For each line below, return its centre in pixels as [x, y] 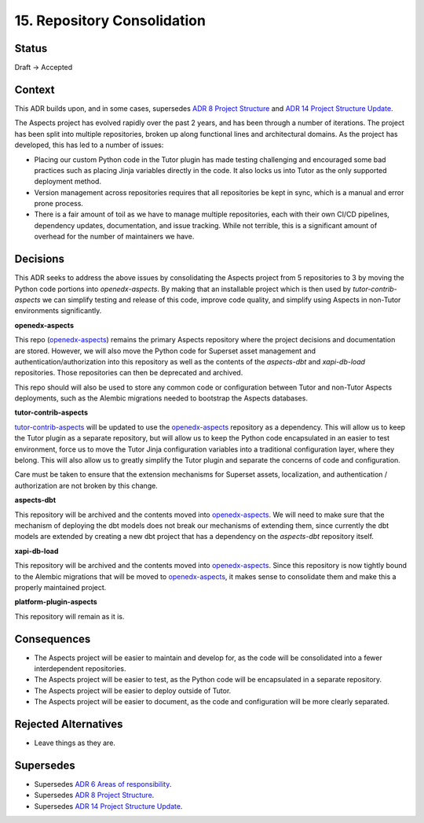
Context [35, 89]
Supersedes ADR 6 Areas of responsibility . [103, 784]
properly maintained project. [60, 587]
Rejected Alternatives [69, 724]
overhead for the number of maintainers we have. [114, 237]
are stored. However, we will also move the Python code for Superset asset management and [165, 351]
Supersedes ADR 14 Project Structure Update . [108, 806]
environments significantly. [58, 311]
